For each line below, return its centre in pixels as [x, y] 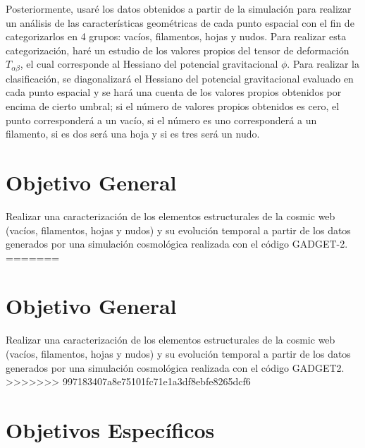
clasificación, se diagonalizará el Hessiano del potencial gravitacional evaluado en [180, 78]
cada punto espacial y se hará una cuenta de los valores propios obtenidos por [174, 92]
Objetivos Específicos [110, 429]
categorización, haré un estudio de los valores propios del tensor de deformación [178, 50]
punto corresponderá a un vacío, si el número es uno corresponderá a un [161, 120]
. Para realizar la [323, 64]
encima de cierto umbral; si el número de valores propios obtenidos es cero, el [173, 106]
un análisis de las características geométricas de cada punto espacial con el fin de [180, 22]
